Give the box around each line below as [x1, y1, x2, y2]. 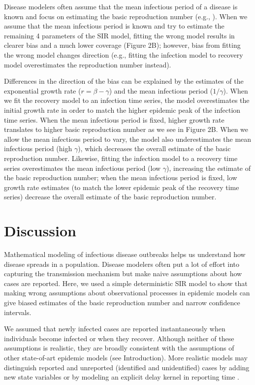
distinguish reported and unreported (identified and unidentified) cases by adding [4, 362, 250, 372]
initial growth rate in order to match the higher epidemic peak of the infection [4, 104, 241, 115]
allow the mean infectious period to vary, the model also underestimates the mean [4, 133, 252, 144]
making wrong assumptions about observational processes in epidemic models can [4, 288, 250, 298]
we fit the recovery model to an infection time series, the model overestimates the [4, 95, 250, 105]
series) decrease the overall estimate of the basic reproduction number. [4, 192, 217, 202]
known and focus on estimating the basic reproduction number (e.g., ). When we [4, 11, 248, 21]
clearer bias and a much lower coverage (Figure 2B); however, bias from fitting [4, 40, 241, 50]
